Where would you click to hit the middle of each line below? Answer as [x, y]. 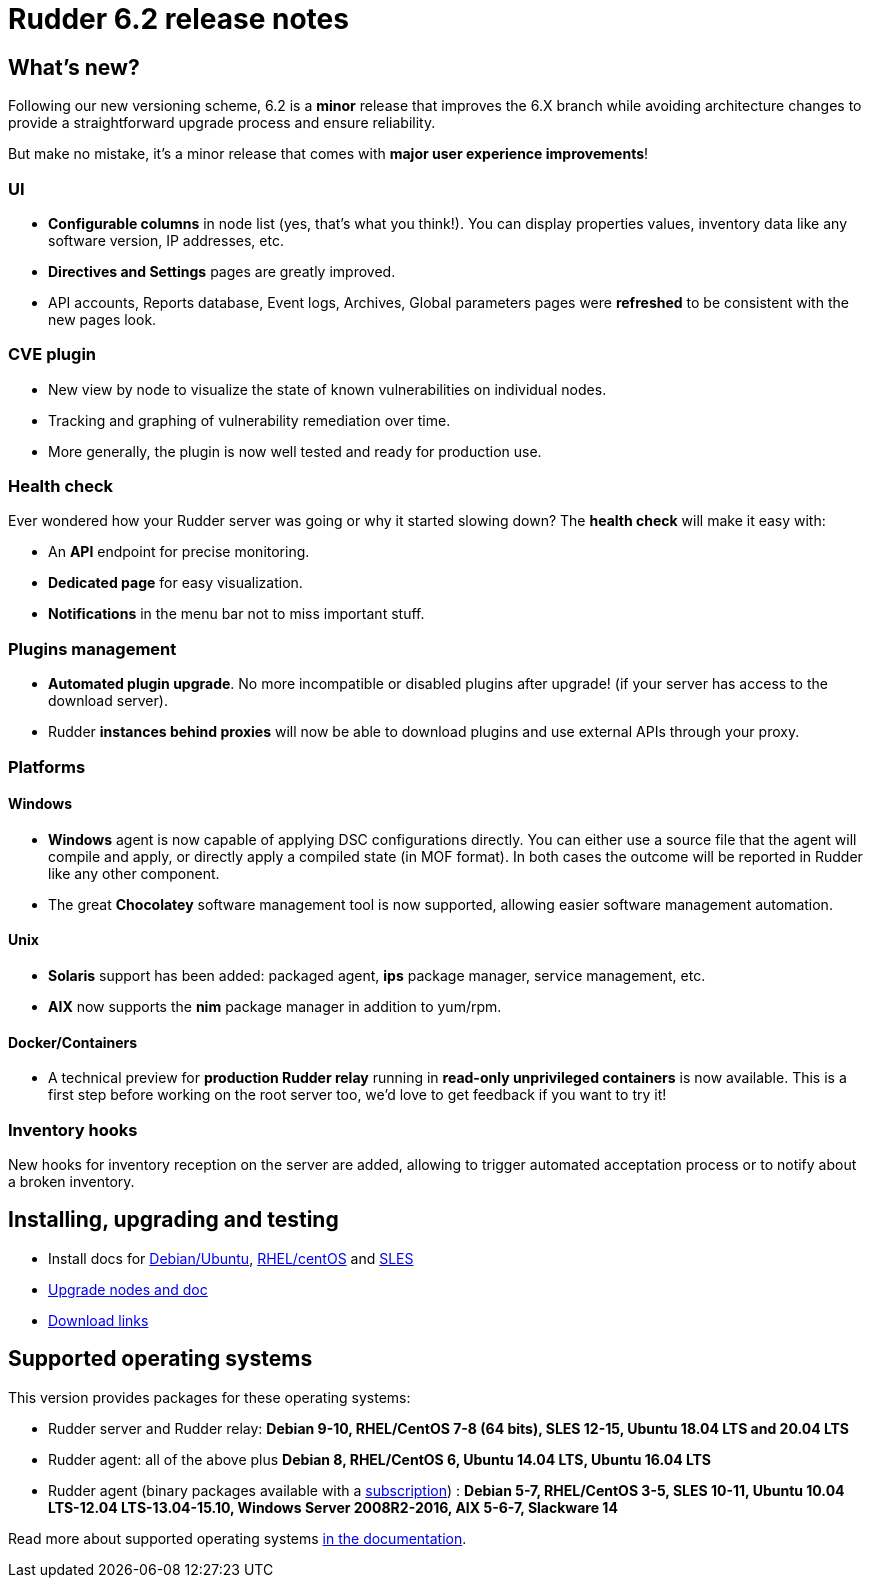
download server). [108, 701]
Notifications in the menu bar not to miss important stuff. [236, 614]
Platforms [47, 766]
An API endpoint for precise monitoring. [179, 552]
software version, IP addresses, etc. [166, 240]
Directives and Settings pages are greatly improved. [222, 271]
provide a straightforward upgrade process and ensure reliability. [222, 123]
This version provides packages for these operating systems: [209, 1397]
